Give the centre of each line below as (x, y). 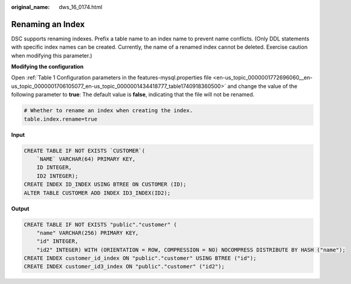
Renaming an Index (48, 24)
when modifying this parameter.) (52, 55)
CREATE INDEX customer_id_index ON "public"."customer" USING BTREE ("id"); (140, 258)
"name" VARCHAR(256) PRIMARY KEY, (88, 233)
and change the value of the (262, 86)
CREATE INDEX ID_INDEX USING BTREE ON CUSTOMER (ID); (105, 185)
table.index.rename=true (61, 119)
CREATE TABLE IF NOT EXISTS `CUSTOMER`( (84, 150)
